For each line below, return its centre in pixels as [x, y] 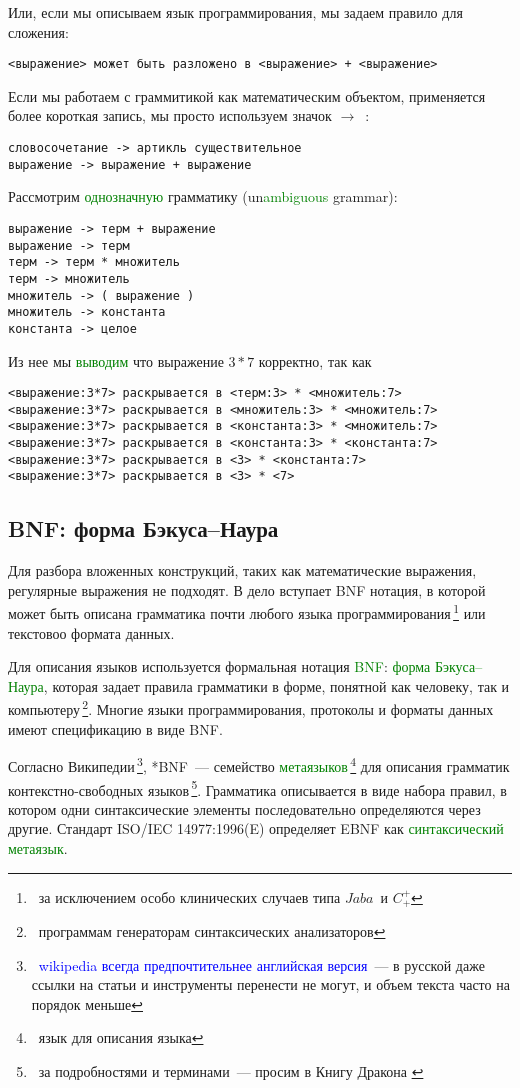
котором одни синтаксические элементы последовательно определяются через [244, 808]
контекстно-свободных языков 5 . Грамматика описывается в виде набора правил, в [257, 788]
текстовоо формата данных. [91, 632]
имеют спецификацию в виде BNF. [115, 728]
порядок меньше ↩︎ [87, 1003]
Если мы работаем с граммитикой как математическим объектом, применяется [247, 95]
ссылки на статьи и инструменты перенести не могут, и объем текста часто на [270, 984]
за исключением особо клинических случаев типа [189, 896]
